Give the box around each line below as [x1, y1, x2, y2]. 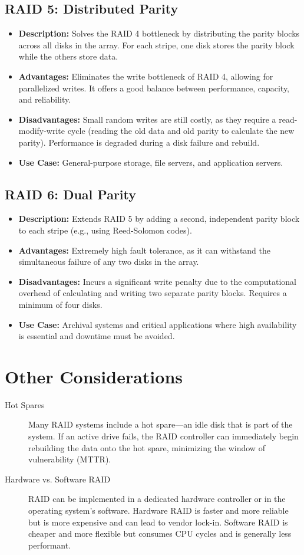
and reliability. [18, 93, 71, 106]
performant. [28, 538, 71, 551]
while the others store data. [18, 50, 118, 63]
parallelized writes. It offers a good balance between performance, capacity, [18, 81, 290, 94]
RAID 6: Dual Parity [5, 185, 137, 203]
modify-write [18, 124, 65, 137]
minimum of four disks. [18, 298, 103, 310]
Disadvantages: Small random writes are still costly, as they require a [18, 113, 276, 125]
